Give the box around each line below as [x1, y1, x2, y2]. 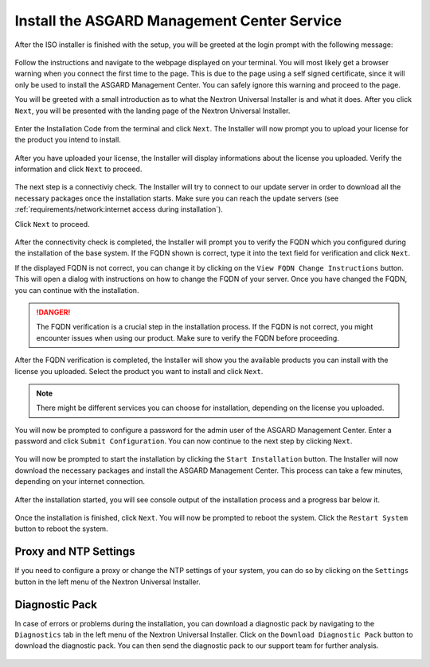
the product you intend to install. [14, 135, 121, 145]
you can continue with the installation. [14, 285, 139, 294]
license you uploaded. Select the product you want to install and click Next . [14, 366, 264, 376]
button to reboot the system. [14, 524, 108, 533]
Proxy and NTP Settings [14, 545, 135, 559]
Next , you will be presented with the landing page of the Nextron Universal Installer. [14, 106, 291, 115]
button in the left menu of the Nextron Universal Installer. [14, 577, 201, 587]
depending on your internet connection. [14, 477, 146, 486]
